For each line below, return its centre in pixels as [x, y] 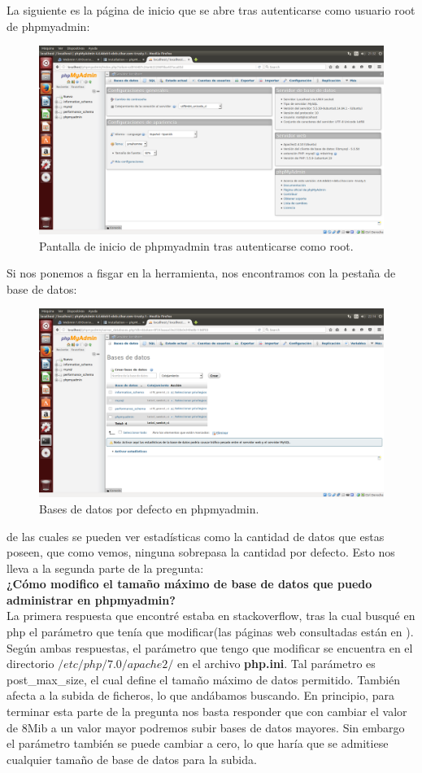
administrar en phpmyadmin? [91, 599]
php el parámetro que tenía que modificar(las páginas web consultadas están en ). [210, 632]
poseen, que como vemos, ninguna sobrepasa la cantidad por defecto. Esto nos [201, 552]
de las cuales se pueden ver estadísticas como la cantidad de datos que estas [196, 536]
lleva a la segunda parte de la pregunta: [105, 568]
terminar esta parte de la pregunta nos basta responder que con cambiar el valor [207, 712]
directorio [30, 664]
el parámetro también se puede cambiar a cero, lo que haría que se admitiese [198, 743]
